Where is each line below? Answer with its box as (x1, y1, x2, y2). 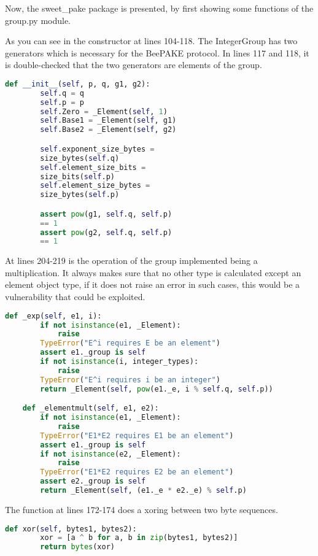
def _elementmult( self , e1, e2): (22, 404, 159, 413)
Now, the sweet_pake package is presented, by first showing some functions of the (5, 2, 314, 14)
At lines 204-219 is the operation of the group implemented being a (5, 254, 258, 267)
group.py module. (5, 14, 71, 26)
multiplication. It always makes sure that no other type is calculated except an (5, 266, 301, 279)
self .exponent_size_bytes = (40, 144, 155, 153)
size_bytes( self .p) (40, 190, 120, 199)
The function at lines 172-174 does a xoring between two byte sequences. (5, 503, 278, 515)
